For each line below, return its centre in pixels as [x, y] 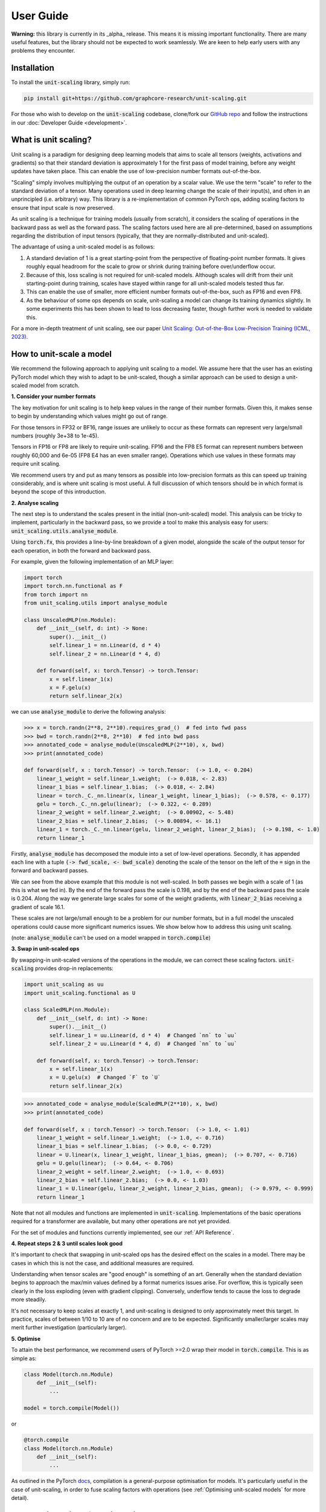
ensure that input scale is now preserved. [63, 207]
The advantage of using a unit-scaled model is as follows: [83, 247]
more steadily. [29, 1300]
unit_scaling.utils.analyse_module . [65, 531]
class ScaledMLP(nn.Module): [67, 1010]
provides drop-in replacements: [74, 968]
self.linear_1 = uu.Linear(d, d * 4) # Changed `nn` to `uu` [143, 1035]
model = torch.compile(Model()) [72, 1408]
